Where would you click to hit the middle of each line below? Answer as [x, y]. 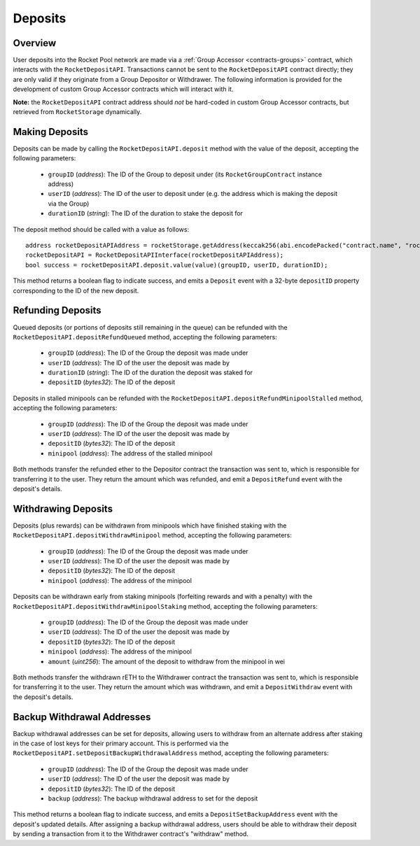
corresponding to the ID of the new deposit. [76, 290]
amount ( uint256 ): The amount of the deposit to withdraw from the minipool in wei [166, 661]
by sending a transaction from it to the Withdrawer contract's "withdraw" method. [131, 834]
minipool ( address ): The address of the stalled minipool [130, 453]
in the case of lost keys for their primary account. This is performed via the [121, 743]
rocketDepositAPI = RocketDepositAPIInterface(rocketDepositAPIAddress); [155, 255]
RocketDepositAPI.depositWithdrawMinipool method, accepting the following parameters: [152, 535]
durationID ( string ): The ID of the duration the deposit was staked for [150, 373]
